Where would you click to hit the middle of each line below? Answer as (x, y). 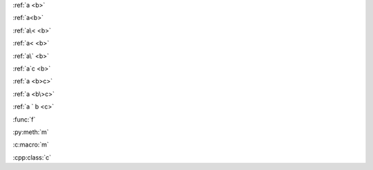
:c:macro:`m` (31, 144)
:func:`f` (24, 119)
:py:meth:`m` (31, 132)
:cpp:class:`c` (32, 157)
